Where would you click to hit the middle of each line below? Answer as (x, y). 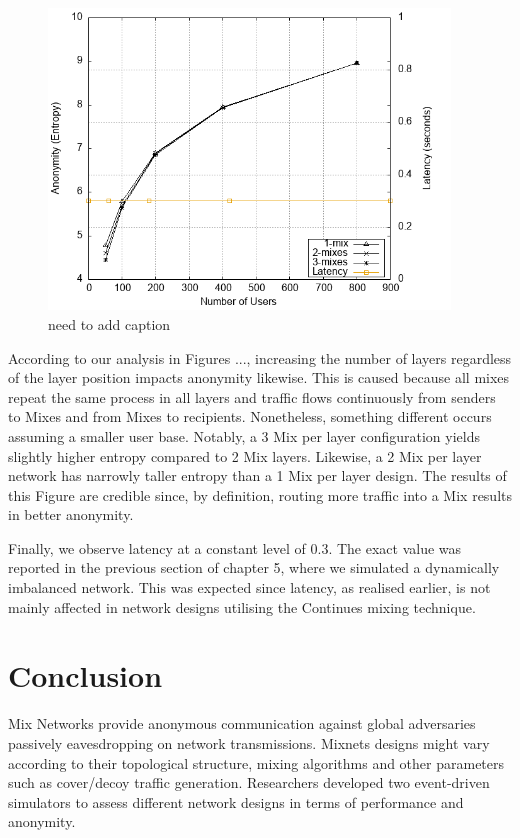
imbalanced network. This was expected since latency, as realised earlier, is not (249, 587)
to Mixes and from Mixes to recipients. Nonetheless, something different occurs (250, 416)
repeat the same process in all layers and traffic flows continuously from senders (252, 396)
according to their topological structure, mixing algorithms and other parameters (256, 762)
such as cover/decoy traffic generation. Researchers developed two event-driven (249, 782)
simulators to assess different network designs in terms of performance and (236, 801)
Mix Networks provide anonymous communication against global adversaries (242, 723)
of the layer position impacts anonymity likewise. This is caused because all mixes (259, 377)
